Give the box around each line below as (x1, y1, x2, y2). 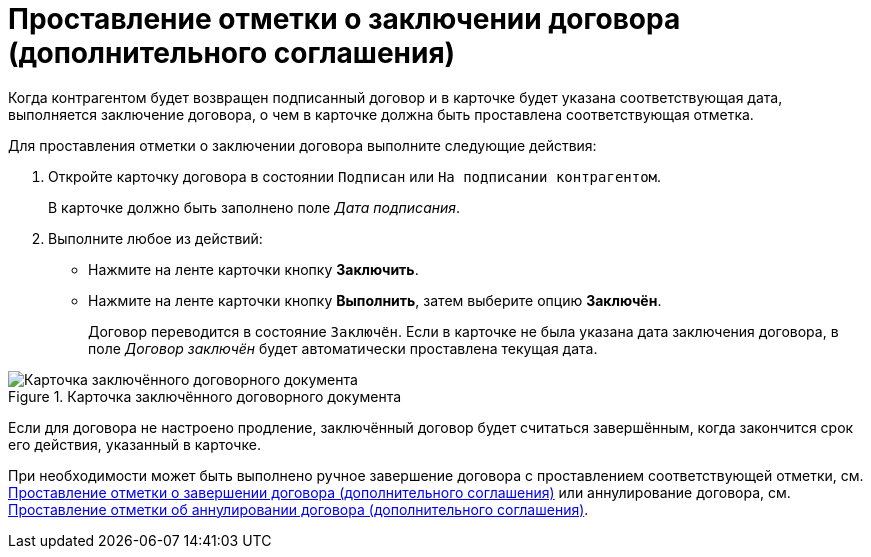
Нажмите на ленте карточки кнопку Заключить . (88, 260, 419, 278)
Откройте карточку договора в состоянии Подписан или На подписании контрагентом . (48, 167, 662, 185)
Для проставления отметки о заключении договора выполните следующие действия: (8, 136, 597, 154)
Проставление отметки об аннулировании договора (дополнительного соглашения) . (8, 500, 589, 518)
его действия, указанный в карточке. (8, 435, 261, 453)
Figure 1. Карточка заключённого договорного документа (8, 387, 402, 405)
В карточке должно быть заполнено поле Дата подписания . (48, 198, 461, 216)
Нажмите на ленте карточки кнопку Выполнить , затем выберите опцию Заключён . (88, 291, 662, 309)
